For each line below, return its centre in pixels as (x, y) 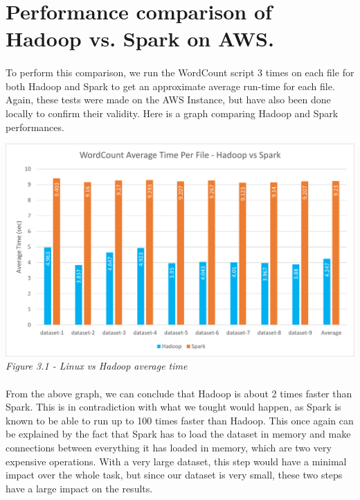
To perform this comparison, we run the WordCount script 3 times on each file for (180, 72)
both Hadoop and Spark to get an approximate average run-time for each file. (170, 86)
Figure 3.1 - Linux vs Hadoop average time (97, 366)
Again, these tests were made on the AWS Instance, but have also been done (168, 100)
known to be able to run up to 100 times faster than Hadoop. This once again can (180, 420)
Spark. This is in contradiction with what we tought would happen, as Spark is (173, 407)
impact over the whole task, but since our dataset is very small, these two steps (174, 475)
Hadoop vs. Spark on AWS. (140, 38)
